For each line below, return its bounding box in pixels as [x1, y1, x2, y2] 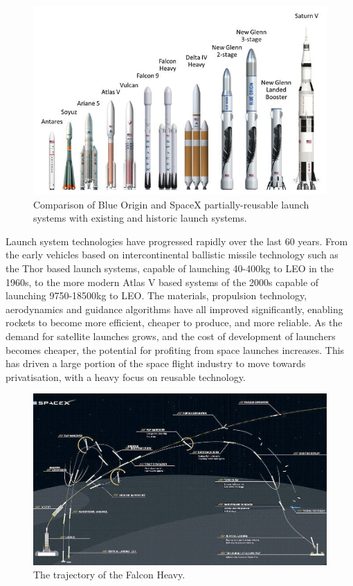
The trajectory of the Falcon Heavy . [33, 567, 185, 582]
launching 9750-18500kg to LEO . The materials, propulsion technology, [6, 288, 307, 303]
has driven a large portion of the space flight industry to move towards [6, 356, 306, 371]
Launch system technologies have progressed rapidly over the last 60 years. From [6, 233, 348, 248]
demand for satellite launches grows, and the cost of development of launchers [6, 328, 336, 343]
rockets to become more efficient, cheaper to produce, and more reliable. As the [6, 315, 343, 330]
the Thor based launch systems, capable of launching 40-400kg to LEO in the [6, 260, 334, 275]
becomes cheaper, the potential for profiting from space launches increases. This [6, 342, 345, 357]
